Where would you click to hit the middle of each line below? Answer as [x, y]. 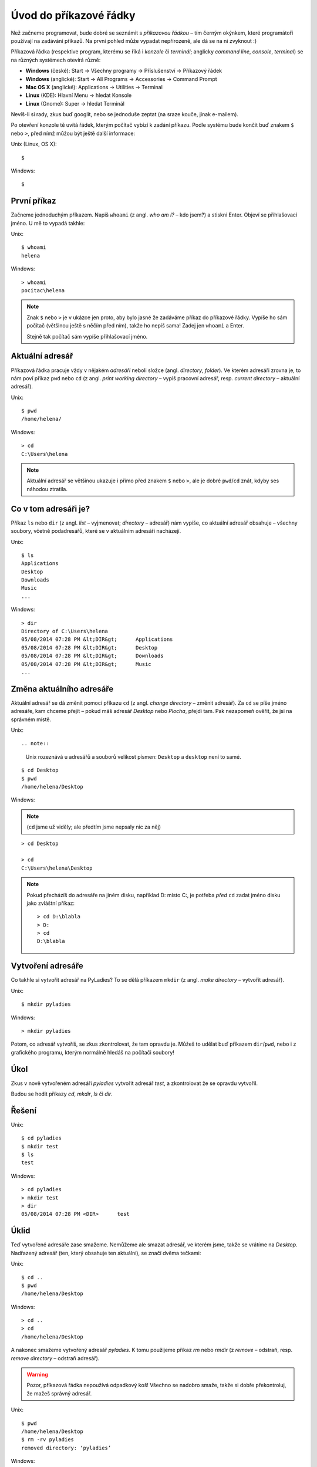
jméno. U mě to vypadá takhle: [48, 223]
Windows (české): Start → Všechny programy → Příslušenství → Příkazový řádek [124, 71]
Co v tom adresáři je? [50, 508]
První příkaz [33, 201]
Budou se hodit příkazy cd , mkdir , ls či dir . [62, 1094]
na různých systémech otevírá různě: [56, 60]
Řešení [24, 1111]
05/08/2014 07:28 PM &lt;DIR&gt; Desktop [90, 648]
